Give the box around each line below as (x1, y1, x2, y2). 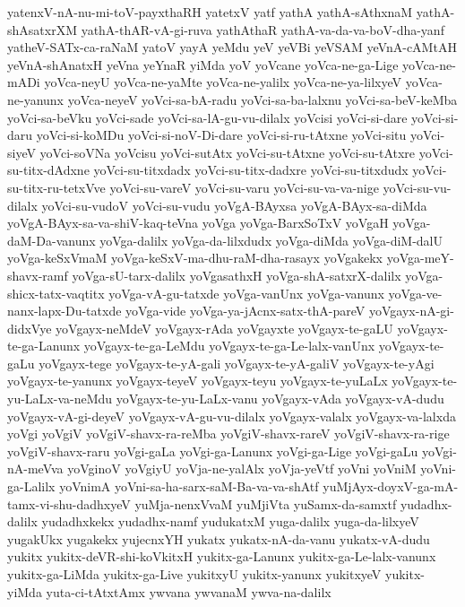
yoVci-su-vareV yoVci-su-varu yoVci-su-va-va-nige (109, 178, 379, 196)
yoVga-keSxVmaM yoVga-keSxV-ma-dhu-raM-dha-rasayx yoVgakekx (7, 248, 383, 267)
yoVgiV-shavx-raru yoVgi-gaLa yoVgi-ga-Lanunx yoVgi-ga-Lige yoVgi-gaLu (7, 441, 418, 460)
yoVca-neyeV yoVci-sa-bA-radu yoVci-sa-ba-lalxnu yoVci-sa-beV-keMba (67, 90, 458, 108)
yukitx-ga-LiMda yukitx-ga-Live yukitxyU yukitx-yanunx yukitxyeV (7, 565, 382, 583)
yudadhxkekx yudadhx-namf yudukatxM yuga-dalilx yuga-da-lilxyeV (41, 512, 419, 531)
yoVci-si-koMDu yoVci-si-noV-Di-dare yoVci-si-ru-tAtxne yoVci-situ (36, 126, 407, 144)
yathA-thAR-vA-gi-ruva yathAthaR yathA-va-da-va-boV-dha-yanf (81, 20, 444, 39)
